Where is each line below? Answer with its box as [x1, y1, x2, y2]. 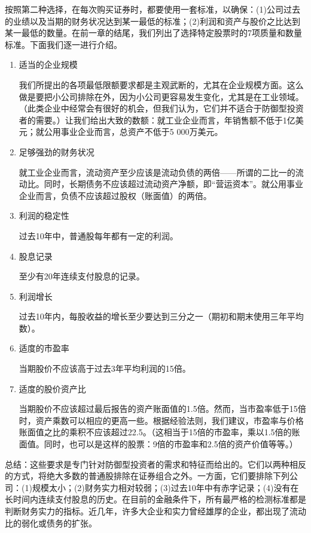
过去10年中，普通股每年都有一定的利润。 [19, 229, 178, 242]
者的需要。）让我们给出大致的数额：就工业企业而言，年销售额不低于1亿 [19, 113, 295, 126]
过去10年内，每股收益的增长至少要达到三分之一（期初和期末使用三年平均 [19, 310, 304, 323]
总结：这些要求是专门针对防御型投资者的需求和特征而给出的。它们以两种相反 [5, 457, 306, 470]
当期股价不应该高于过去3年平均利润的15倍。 [19, 362, 191, 375]
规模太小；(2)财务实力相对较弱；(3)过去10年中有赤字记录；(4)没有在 [32, 481, 299, 493]
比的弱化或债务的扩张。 [5, 516, 97, 529]
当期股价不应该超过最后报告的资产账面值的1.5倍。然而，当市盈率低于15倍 [19, 402, 306, 415]
